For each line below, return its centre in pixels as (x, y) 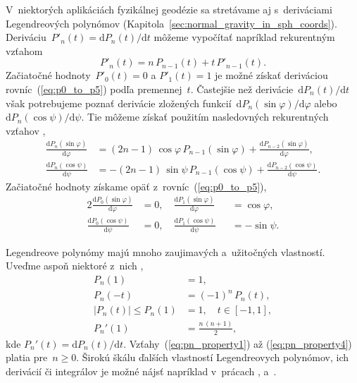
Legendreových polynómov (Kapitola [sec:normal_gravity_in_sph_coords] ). (171, 23)
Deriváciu (26, 37)
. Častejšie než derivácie (242, 89)
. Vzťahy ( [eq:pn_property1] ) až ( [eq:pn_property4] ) (238, 343)
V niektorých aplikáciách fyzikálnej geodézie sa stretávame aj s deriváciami (169, 9)
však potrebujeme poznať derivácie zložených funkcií (119, 103)
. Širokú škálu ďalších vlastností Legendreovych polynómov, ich (213, 357)
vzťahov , (26, 130)
